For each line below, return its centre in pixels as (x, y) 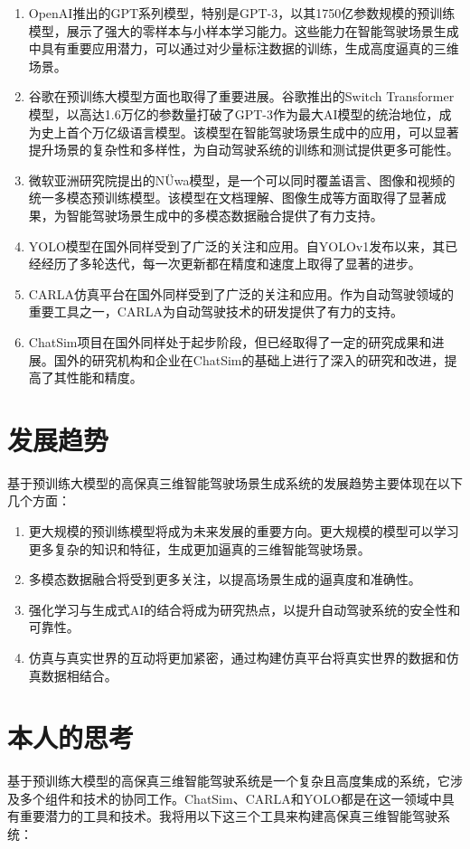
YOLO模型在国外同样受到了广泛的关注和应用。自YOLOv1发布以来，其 (237, 245)
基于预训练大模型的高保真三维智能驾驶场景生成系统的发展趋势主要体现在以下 (235, 482)
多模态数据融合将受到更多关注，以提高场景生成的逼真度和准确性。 (225, 579)
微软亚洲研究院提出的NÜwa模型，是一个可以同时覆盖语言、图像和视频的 (242, 179)
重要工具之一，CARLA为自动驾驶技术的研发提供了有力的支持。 (216, 311)
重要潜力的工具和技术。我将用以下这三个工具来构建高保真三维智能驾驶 (228, 816)
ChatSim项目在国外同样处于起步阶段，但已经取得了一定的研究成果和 (230, 341)
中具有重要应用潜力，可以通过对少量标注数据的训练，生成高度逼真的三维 (244, 48)
